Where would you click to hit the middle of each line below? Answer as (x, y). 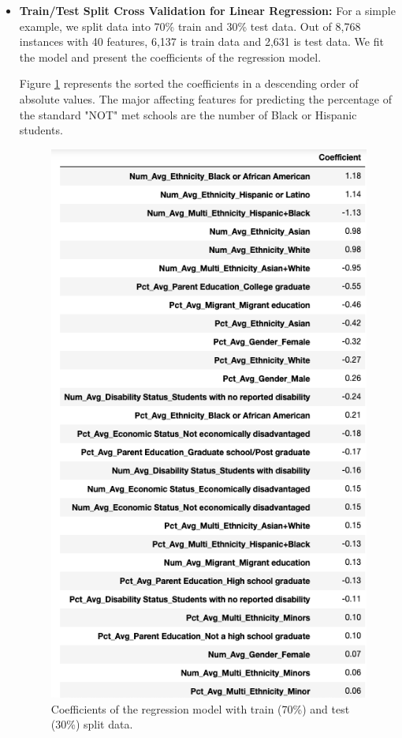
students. (41, 130)
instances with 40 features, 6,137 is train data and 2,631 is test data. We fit (201, 41)
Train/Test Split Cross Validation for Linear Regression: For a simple (207, 10)
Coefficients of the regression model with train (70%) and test (200, 708)
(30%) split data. (92, 724)
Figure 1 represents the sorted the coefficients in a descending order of (189, 83)
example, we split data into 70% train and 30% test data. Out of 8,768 (190, 26)
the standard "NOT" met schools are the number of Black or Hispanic (188, 114)
